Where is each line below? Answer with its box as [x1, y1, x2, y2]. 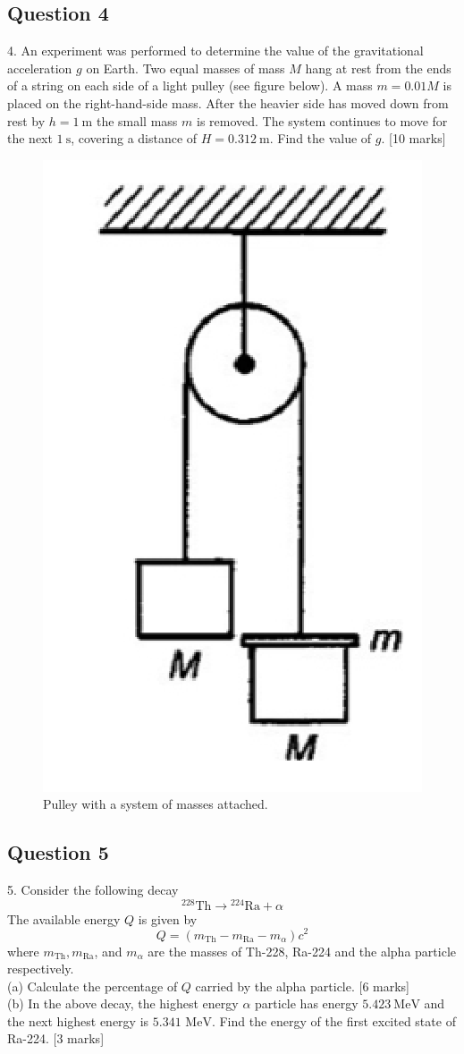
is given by [138, 909, 198, 928]
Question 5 [7, 838, 109, 866]
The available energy [7, 909, 121, 928]
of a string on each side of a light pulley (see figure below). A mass [7, 76, 373, 95]
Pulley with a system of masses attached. [43, 795, 268, 813]
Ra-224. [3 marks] [7, 1029, 105, 1048]
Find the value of [277, 129, 372, 148]
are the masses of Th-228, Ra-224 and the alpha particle [148, 941, 456, 960]
